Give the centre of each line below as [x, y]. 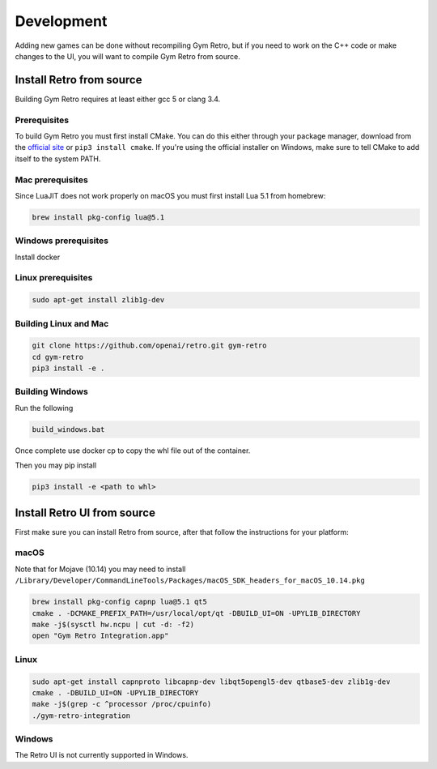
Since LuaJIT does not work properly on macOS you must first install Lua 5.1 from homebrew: [170, 195]
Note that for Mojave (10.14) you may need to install [100, 569]
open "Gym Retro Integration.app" [100, 636]
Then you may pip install [56, 465]
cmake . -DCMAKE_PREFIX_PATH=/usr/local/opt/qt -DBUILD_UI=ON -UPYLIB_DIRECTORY [196, 613]
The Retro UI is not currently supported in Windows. [102, 755]
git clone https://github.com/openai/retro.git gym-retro [149, 346]
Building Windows [51, 391]
